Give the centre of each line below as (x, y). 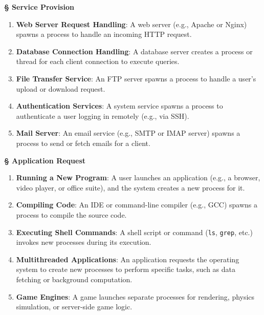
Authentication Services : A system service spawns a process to (119, 106)
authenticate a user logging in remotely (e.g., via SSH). (103, 115)
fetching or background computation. (74, 279)
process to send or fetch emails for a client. (83, 143)
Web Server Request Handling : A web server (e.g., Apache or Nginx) (131, 24)
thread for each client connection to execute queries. (98, 61)
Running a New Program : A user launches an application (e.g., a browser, (138, 177)
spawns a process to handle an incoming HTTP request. (104, 34)
